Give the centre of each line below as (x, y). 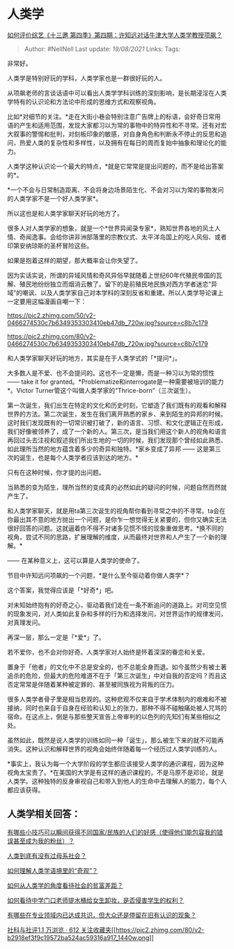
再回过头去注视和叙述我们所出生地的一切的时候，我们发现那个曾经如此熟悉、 (117, 440)
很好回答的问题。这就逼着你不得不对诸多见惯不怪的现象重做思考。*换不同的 (116, 528)
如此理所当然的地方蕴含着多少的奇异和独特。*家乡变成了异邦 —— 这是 (108, 449)
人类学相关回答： (44, 814)
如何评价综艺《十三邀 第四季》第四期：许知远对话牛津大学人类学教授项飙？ (115, 35)
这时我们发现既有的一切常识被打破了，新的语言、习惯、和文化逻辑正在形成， (117, 422)
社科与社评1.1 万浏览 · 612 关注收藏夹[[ (62, 929)
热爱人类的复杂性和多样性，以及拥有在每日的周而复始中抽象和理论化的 (120, 142)
